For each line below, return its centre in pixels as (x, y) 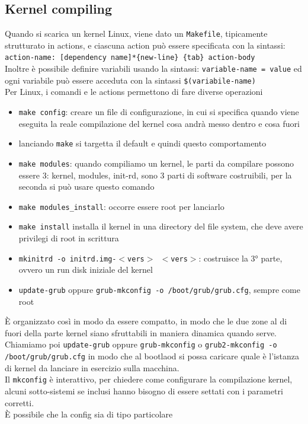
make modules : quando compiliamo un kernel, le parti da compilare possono (156, 163)
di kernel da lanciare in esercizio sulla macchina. (92, 367)
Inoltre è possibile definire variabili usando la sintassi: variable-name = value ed (153, 68)
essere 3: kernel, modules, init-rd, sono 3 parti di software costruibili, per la (155, 175)
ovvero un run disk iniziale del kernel (86, 270)
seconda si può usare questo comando (86, 187)
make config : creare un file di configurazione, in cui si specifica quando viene (159, 112)
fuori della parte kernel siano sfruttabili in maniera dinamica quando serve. (141, 332)
